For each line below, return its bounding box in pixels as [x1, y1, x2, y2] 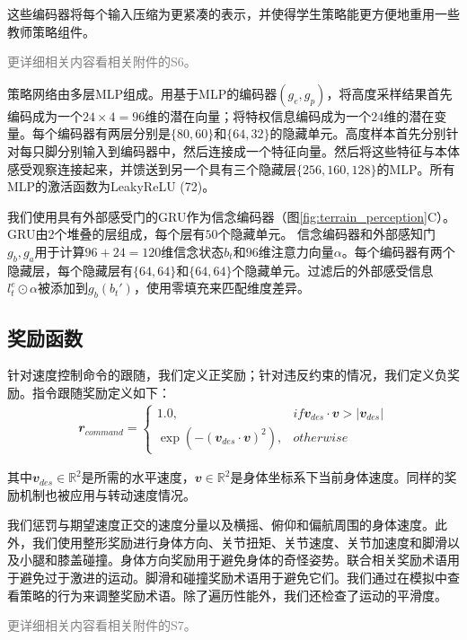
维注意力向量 [258, 241, 334, 260]
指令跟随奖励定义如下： [31, 382, 171, 401]
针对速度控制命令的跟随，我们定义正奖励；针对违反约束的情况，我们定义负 [7, 365, 447, 384]
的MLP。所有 [376, 159, 455, 178]
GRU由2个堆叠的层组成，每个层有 [7, 224, 206, 243]
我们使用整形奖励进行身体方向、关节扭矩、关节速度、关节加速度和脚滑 [31, 532, 447, 551]
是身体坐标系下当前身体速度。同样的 [230, 468, 445, 487]
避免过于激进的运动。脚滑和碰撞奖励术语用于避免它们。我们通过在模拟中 [19, 568, 447, 587]
